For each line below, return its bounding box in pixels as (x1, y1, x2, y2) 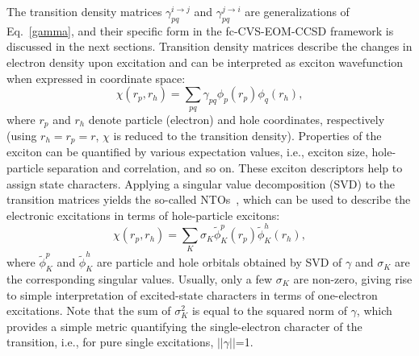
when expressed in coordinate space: (6, 69, 186, 86)
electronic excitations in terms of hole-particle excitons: (6, 206, 280, 223)
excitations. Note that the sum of (6, 302, 171, 319)
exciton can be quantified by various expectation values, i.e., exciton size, (6, 143, 368, 160)
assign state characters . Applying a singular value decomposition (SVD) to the (6, 175, 396, 192)
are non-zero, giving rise (293, 271, 413, 287)
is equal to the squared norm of (191, 302, 347, 319)
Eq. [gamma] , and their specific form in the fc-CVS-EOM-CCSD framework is (6, 22, 394, 39)
